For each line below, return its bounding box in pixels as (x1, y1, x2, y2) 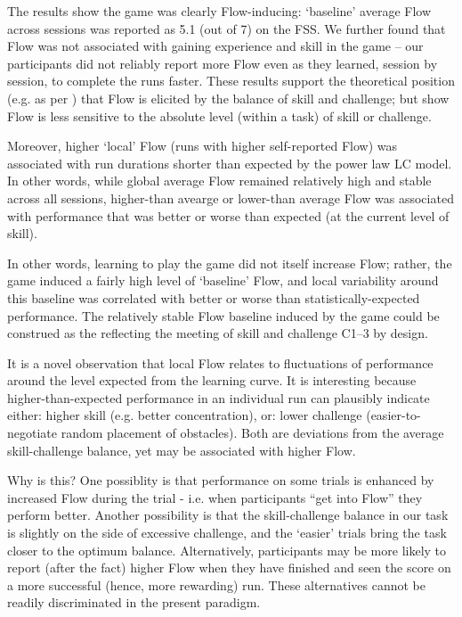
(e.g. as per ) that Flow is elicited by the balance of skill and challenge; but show (7, 88, 450, 107)
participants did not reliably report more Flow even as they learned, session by (7, 53, 438, 72)
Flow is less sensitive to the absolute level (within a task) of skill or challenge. (7, 106, 432, 125)
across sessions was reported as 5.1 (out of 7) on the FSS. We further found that (7, 19, 446, 37)
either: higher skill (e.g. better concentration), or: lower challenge (7, 406, 362, 424)
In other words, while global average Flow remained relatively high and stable (7, 171, 432, 190)
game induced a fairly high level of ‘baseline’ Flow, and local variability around (7, 271, 439, 290)
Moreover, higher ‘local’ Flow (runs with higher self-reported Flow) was (7, 136, 398, 155)
